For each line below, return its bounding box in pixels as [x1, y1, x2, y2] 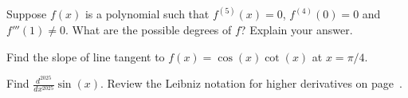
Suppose [6, 6, 47, 22]
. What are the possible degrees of [65, 22, 232, 38]
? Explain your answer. [240, 22, 353, 38]
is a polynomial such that [84, 6, 210, 22]
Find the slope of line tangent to [6, 48, 165, 65]
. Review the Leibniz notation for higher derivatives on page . [100, 75, 402, 92]
